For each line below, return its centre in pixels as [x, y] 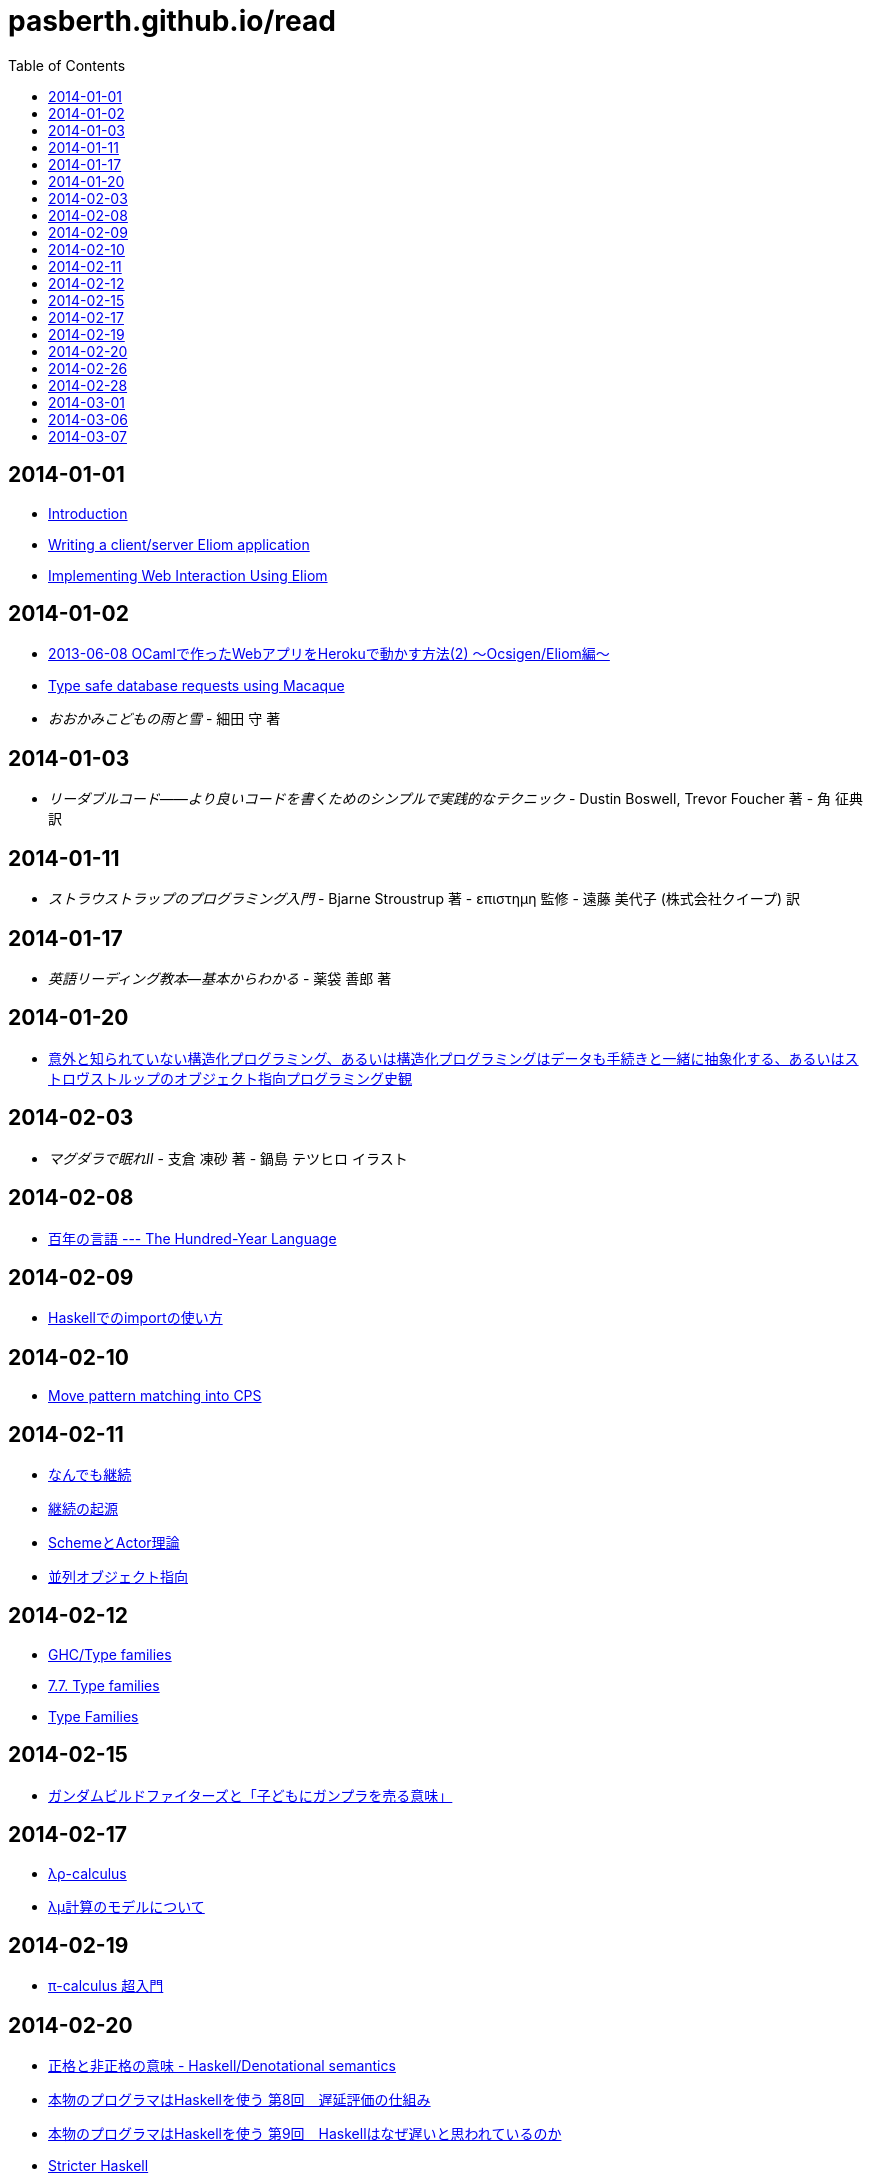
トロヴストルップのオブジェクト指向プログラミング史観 [230, 1078]
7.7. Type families [104, 1685]
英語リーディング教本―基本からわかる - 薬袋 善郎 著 [220, 978]
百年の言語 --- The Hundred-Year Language [192, 1238]
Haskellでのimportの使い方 [135, 1318]
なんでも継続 [90, 1475]
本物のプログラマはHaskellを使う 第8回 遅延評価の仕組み [239, 2100]
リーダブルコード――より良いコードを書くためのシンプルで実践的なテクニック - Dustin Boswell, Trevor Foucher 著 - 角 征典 [456, 799]
